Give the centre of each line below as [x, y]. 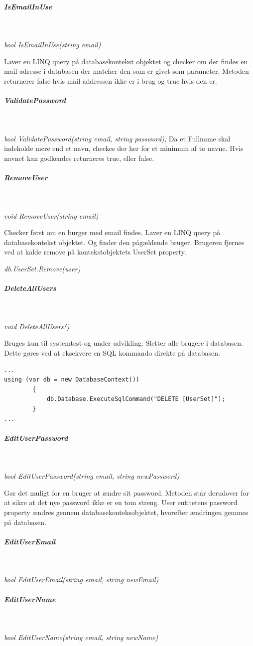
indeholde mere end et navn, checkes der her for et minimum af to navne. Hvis [124, 148]
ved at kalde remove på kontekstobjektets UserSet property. [95, 252]
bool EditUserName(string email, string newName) [81, 637]
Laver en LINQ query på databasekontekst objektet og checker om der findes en [126, 61]
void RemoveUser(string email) [51, 215]
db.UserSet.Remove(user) [42, 268]
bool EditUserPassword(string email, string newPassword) [92, 476]
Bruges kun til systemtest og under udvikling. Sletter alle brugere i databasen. [124, 343]
